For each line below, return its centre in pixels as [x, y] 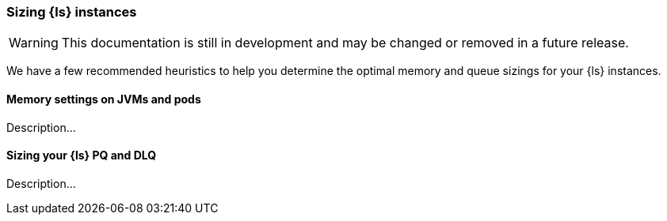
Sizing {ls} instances [72, 12]
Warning [34, 43]
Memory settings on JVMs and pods [104, 99]
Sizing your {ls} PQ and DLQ [82, 155]
